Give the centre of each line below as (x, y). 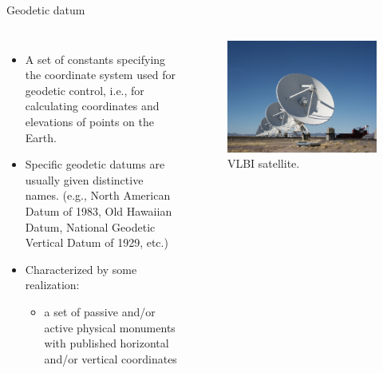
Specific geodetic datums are (95, 164)
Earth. (41, 137)
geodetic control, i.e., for (85, 90)
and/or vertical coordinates (111, 358)
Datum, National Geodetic (90, 226)
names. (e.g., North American (98, 195)
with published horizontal (107, 343)
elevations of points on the (89, 121)
